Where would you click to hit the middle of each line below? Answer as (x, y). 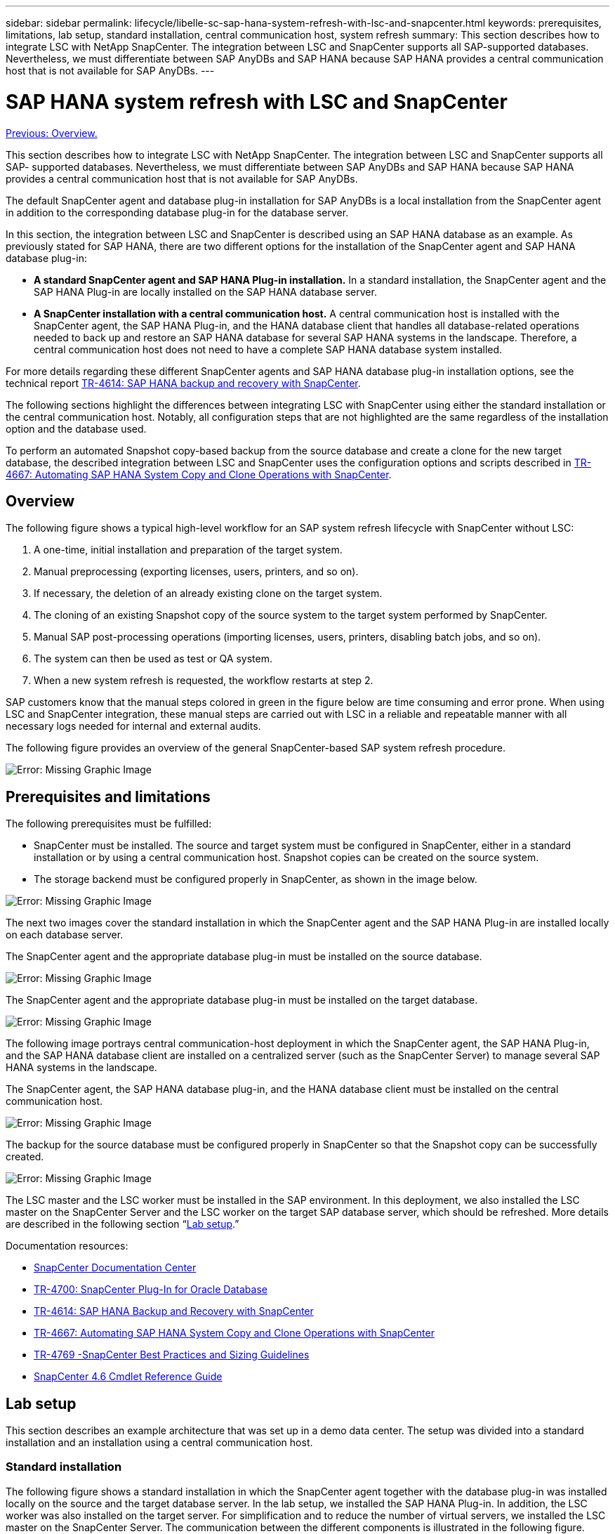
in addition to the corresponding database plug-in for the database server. (177, 212)
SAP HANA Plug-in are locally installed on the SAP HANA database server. (205, 291)
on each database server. (65, 935)
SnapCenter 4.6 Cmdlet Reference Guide (128, 1377)
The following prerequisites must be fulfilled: (109, 824)
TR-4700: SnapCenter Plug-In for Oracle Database (151, 1290)
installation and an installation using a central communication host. (159, 1443)
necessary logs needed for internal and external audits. (133, 726)
